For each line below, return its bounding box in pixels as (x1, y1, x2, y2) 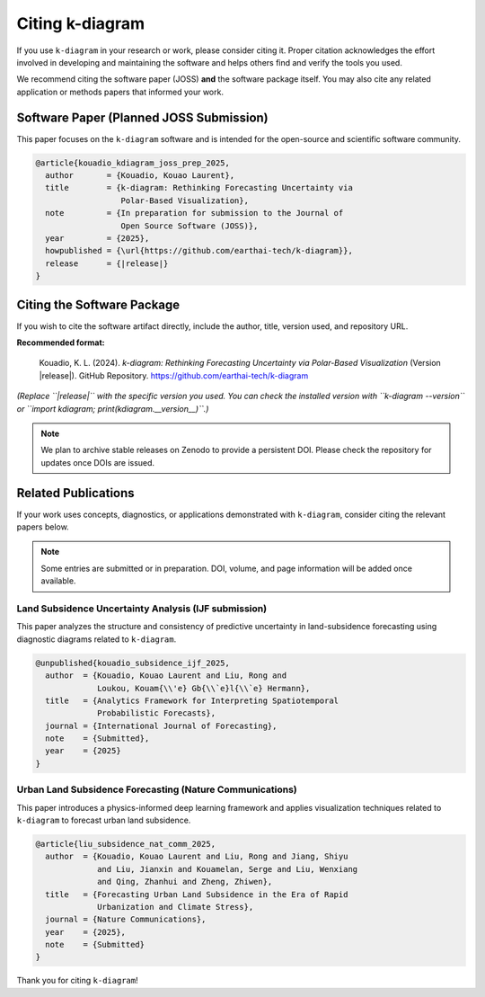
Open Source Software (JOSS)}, (120, 220, 259, 231)
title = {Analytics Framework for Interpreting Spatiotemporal (45, 695, 339, 706)
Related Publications (16, 485, 135, 501)
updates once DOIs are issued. (40, 457, 155, 467)
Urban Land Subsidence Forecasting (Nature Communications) (16, 783, 298, 796)
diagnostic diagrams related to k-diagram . (16, 634, 177, 645)
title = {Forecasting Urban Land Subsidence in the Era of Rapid (45, 889, 348, 899)
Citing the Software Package (16, 297, 181, 312)
